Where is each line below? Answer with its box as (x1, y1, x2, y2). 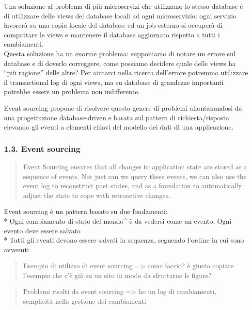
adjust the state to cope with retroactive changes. (23, 190, 171, 200)
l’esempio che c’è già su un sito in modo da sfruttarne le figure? (23, 270, 212, 280)
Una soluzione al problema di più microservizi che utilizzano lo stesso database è (4, 1, 243, 11)
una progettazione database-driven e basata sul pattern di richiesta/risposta (4, 112, 230, 122)
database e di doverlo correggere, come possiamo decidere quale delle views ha (4, 58, 236, 68)
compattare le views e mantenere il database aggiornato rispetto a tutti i (4, 29, 220, 39)
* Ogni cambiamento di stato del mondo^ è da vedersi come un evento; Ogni (4, 215, 232, 226)
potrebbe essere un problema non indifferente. (4, 86, 140, 97)
